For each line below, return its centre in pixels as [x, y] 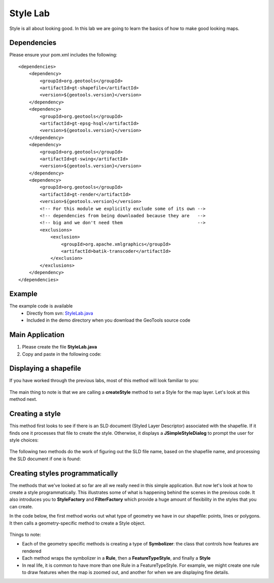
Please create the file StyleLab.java [60, 347]
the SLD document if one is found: [45, 459]
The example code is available [41, 306]
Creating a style [35, 414]
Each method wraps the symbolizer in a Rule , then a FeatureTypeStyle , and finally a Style [116, 558]
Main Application [37, 335]
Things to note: [25, 534]
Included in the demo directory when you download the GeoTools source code [108, 320]
